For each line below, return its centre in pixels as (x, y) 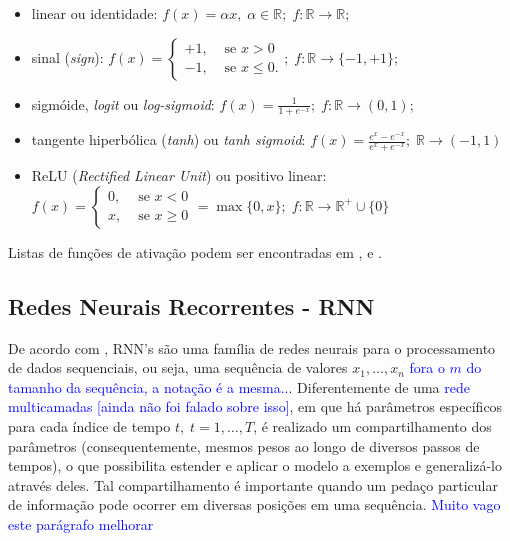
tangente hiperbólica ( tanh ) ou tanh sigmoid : (168, 139)
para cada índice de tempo (89, 426)
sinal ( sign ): (67, 56)
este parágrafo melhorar (81, 523)
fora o (427, 367)
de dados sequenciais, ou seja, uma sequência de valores (178, 367)
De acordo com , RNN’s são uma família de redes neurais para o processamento (252, 347)
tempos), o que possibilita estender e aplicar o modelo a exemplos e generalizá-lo (255, 465)
